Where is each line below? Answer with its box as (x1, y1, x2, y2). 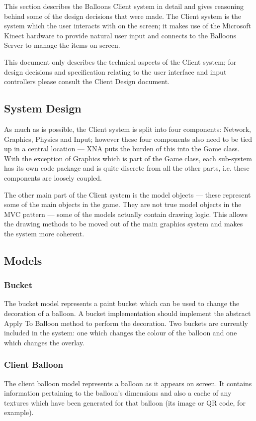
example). (4, 407, 34, 418)
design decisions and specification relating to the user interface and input (4, 66, 227, 77)
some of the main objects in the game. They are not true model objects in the (4, 199, 242, 210)
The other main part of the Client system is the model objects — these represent (4, 189, 251, 200)
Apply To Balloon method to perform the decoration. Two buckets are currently (4, 317, 248, 328)
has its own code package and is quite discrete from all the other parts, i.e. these (4, 163, 250, 173)
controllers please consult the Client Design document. (4, 76, 170, 87)
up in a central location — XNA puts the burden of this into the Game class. (4, 143, 240, 154)
